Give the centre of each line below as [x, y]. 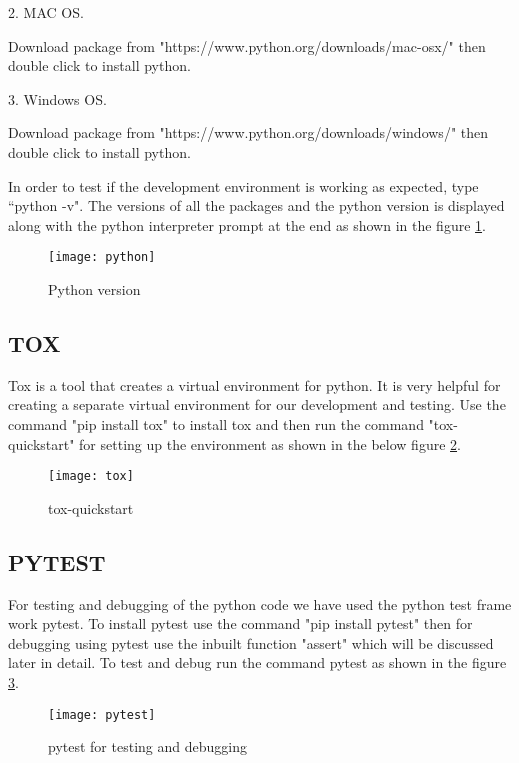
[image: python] [102, 257]
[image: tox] [91, 476]
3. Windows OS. [57, 98]
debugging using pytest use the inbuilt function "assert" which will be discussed [251, 642]
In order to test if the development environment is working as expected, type [243, 185]
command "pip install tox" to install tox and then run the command [216, 423]
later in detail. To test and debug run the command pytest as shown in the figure [257, 662]
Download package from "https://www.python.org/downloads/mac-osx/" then [247, 45]
